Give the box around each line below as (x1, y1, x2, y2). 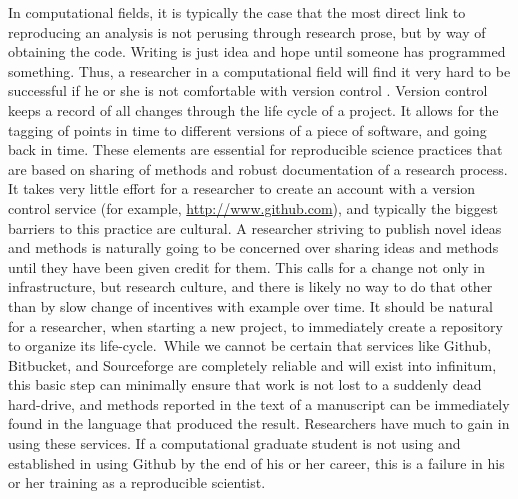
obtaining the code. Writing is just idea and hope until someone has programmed (8, 41, 506, 62)
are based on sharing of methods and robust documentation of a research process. (8, 158, 508, 179)
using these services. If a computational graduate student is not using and (8, 433, 461, 454)
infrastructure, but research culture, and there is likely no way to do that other (8, 276, 493, 297)
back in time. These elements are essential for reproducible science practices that (8, 139, 503, 160)
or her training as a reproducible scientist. (8, 472, 266, 493)
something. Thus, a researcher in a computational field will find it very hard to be (8, 60, 511, 81)
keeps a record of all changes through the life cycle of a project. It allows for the (8, 99, 499, 120)
